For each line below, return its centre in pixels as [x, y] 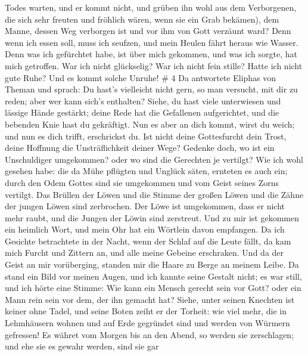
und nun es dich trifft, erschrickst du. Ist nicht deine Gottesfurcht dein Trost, [146, 136]
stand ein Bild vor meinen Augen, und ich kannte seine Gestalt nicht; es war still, [153, 276]
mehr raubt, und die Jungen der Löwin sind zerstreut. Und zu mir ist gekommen [152, 217]
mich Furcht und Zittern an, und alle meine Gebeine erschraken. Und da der [144, 253]
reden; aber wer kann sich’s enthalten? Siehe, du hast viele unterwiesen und [143, 100]
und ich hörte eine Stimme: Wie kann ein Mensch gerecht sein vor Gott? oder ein [153, 288]
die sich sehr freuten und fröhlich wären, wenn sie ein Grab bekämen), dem [142, 19]
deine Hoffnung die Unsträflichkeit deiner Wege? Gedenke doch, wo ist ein [140, 148]
